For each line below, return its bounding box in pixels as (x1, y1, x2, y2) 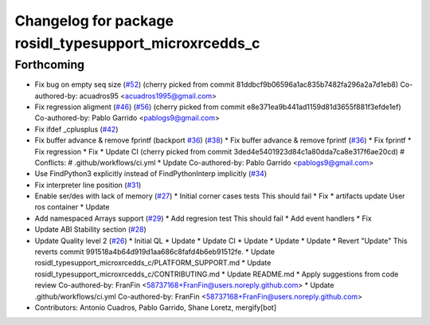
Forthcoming (14, 57, 85, 72)
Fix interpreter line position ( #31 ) (34, 180, 142, 190)
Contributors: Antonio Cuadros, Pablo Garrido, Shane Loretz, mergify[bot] (34, 303, 277, 312)
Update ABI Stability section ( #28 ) (34, 225, 147, 234)
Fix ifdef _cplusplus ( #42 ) (34, 124, 119, 134)
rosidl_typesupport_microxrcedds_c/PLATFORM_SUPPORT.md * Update (34, 258, 272, 268)
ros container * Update (34, 202, 110, 212)
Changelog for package (14, 12, 174, 29)
